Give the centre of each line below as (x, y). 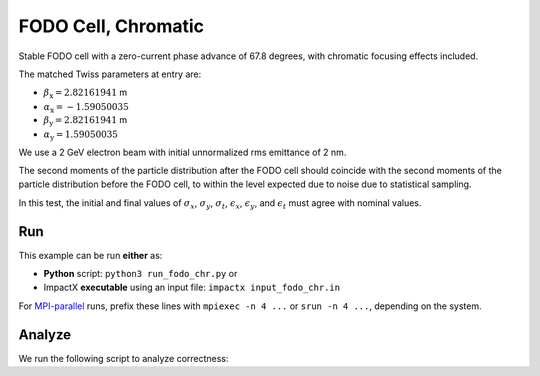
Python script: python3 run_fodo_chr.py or (140, 274)
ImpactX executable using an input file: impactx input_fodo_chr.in (191, 287)
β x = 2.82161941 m (85, 93)
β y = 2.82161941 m (85, 121)
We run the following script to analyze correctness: (123, 358)
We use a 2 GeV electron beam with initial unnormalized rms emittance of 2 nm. (182, 152)
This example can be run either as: (90, 255)
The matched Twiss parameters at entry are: (110, 74)
